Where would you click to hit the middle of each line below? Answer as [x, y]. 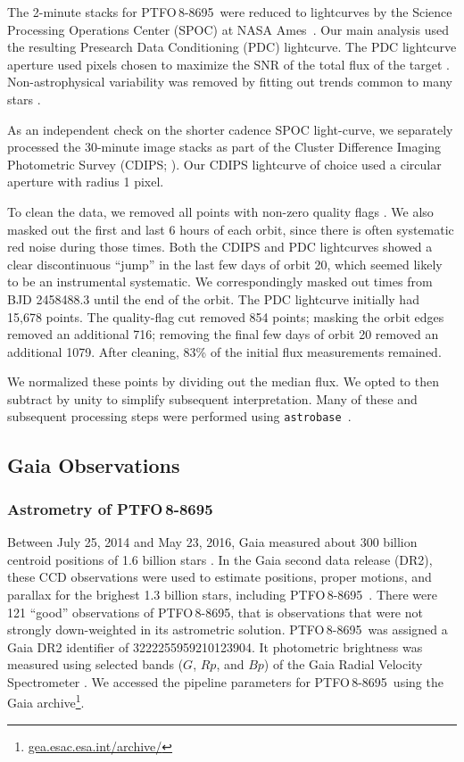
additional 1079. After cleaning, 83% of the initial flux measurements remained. [224, 351]
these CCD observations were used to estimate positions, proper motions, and [220, 577]
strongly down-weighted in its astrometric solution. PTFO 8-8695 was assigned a [228, 629]
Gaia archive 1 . [46, 701]
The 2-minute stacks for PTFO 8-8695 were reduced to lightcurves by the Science [230, 12]
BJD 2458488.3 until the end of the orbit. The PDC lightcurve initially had [213, 298]
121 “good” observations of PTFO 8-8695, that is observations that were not [215, 612]
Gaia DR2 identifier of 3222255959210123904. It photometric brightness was [215, 646]
